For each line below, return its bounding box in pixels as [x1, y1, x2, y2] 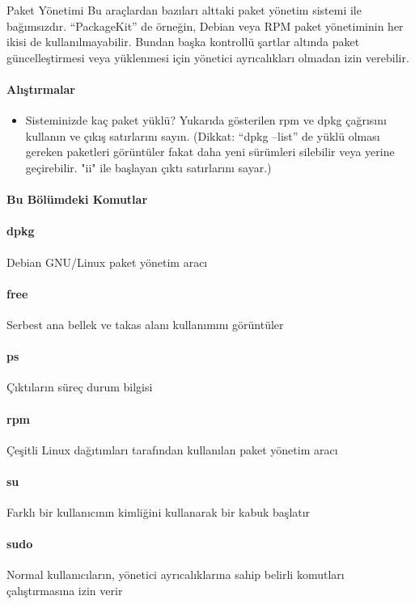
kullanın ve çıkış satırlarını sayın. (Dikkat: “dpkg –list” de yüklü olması [25, 127, 380, 144]
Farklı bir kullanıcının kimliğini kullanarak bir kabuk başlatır [6, 504, 311, 521]
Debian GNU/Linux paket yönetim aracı [6, 253, 208, 270]
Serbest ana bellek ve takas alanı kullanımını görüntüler [6, 315, 284, 332]
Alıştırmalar [6, 80, 75, 97]
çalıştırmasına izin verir [6, 582, 123, 599]
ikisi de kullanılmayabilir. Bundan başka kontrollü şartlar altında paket [6, 33, 360, 50]
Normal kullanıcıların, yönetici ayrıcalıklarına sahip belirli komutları [6, 566, 345, 583]
